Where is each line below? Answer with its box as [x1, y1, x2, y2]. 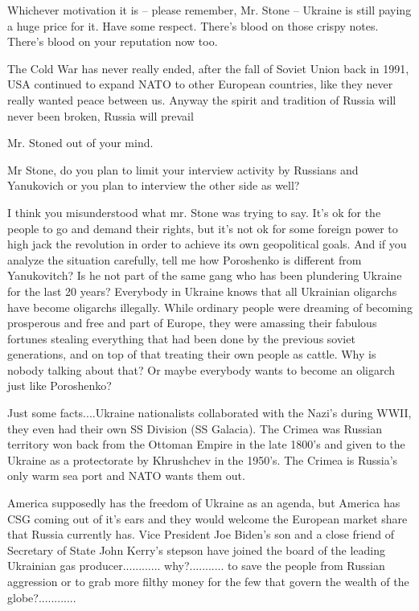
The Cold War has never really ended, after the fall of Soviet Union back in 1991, [7, 59, 409, 76]
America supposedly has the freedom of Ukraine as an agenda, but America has [7, 494, 401, 511]
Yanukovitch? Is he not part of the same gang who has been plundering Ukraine [7, 267, 402, 284]
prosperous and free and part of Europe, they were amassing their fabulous [7, 314, 377, 331]
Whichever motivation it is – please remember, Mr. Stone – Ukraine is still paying [7, 2, 412, 18]
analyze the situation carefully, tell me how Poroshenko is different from [7, 251, 362, 268]
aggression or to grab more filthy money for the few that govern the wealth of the [7, 573, 409, 589]
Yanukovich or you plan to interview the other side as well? [7, 177, 300, 194]
